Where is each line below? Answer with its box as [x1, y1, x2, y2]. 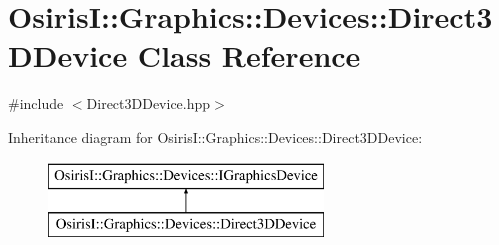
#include [8, 93, 64, 114]
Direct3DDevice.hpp [86, 93, 211, 114]
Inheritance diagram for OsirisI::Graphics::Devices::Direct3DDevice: [8, 126, 423, 147]
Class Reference [137, 35, 361, 76]
